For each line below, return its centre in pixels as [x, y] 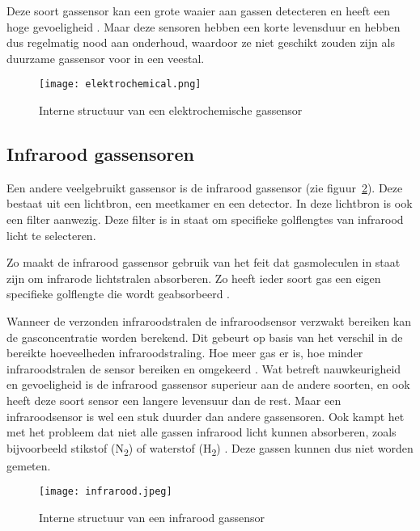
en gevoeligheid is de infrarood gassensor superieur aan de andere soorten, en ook [208, 384]
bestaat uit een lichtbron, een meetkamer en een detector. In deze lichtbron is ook [210, 203]
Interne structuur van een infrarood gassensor [152, 518]
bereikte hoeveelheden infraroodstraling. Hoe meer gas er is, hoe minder [185, 353]
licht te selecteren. [51, 235]
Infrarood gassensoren [100, 154]
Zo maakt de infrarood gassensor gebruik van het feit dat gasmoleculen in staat [204, 262]
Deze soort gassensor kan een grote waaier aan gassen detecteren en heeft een [199, 11]
